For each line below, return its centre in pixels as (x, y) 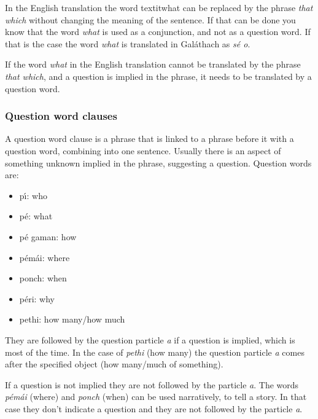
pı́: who (33, 195)
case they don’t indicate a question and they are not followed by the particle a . (154, 408)
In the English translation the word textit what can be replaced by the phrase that (159, 7)
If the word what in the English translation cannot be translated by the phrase (153, 64)
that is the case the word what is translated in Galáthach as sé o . (128, 43)
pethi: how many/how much (72, 319)
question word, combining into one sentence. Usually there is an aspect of (143, 150)
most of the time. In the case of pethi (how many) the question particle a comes (155, 352)
